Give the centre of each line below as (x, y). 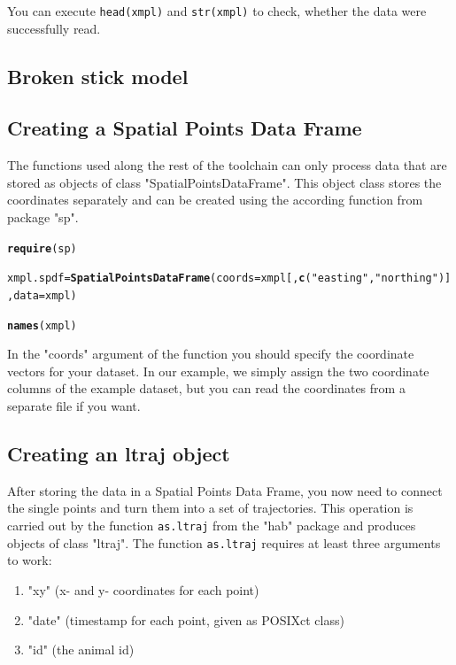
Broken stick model (98, 76)
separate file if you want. (74, 406)
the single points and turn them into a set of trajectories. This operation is (210, 508)
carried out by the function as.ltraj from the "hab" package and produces (212, 525)
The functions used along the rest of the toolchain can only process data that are (227, 165)
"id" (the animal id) (81, 650)
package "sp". (43, 217)
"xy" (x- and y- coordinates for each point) (143, 589)
